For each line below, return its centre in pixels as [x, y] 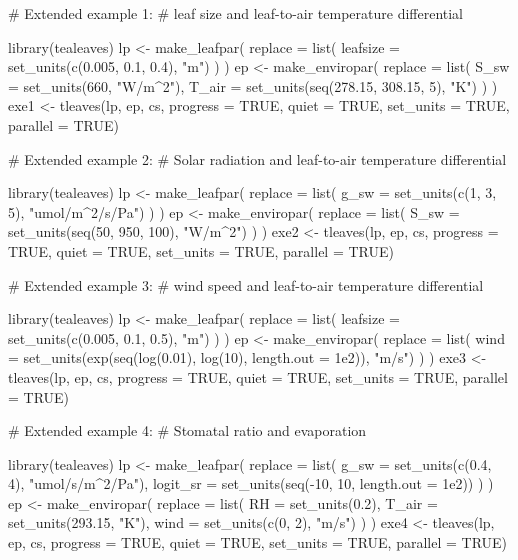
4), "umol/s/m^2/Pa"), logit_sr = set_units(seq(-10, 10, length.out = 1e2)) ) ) [251, 483]
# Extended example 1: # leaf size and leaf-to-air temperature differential [236, 13]
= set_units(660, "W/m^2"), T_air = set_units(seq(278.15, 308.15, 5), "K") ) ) [253, 85]
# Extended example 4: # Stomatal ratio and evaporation [187, 430]
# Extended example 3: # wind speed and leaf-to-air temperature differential [246, 284]
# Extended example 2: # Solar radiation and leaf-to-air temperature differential [257, 158]
